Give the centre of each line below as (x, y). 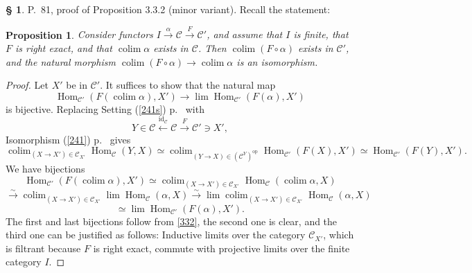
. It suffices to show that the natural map (188, 85)
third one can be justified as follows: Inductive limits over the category (156, 235)
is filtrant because (43, 248)
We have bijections (45, 168)
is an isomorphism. (277, 61)
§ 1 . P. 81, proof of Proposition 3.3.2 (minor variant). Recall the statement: (168, 9)
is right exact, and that (64, 47)
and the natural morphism (61, 61)
